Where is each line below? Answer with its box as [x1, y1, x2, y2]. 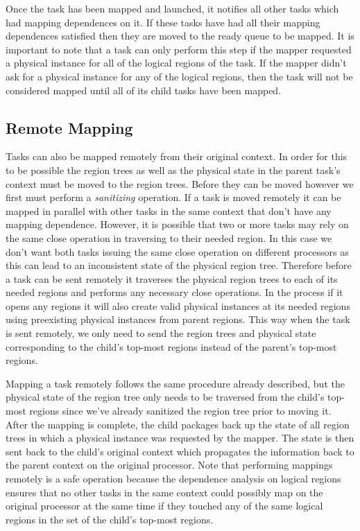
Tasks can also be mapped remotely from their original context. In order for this [6, 149, 348, 164]
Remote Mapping [6, 116, 133, 138]
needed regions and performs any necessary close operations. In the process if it [6, 285, 343, 299]
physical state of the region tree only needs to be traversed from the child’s [6, 390, 325, 404]
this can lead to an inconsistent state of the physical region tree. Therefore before [6, 258, 352, 272]
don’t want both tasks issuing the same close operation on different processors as [6, 244, 349, 259]
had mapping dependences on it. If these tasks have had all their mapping [6, 15, 320, 29]
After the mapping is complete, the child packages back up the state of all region [6, 417, 350, 431]
